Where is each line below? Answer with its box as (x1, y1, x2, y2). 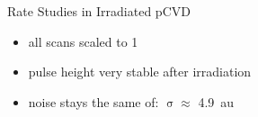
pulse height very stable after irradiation (28, 62, 252, 81)
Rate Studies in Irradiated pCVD (7, 2, 191, 20)
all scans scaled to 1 (28, 31, 138, 50)
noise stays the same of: (28, 92, 159, 111)
